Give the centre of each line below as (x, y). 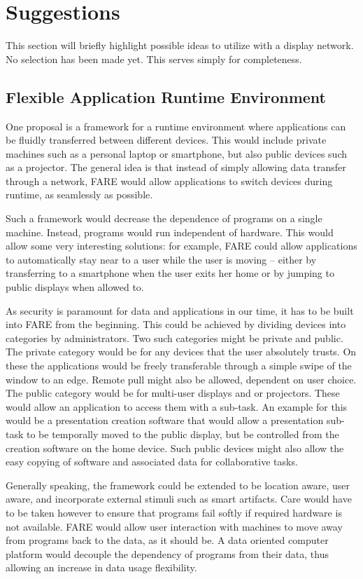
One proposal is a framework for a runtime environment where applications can (176, 126)
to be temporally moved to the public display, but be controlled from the (183, 434)
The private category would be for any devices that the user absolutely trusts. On (181, 352)
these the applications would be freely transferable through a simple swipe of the (179, 366)
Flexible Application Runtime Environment (166, 96)
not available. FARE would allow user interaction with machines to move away (174, 526)
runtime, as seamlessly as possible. (79, 195)
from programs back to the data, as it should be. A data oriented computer (167, 540)
